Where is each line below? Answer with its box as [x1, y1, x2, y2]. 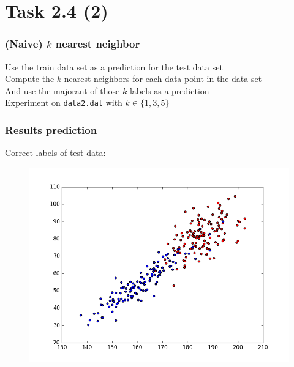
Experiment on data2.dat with [5, 96, 123, 109]
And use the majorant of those [5, 84, 120, 97]
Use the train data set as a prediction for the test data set [5, 60, 223, 73]
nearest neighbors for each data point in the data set [64, 72, 262, 85]
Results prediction [5, 122, 97, 137]
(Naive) [5, 36, 43, 51]
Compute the [5, 72, 55, 85]
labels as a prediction [129, 84, 209, 97]
